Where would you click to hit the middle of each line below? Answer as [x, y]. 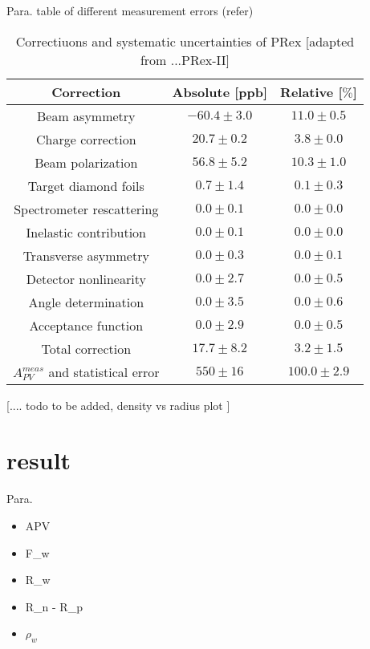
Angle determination [86, 302]
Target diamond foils [86, 185]
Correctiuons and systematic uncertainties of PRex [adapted [185, 41]
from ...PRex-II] [185, 59]
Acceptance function [86, 325]
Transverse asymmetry [86, 255]
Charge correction [86, 139]
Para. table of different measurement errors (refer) [130, 10]
